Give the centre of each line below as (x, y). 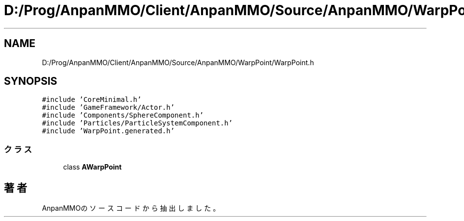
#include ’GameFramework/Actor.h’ (108, 108)
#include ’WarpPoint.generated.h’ (108, 131)
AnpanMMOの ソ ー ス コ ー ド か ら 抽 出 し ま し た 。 (131, 208)
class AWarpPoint (92, 167)
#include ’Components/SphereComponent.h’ (123, 115)
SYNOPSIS (31, 81)
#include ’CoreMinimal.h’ (92, 100)
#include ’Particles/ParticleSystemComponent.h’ (137, 123)
